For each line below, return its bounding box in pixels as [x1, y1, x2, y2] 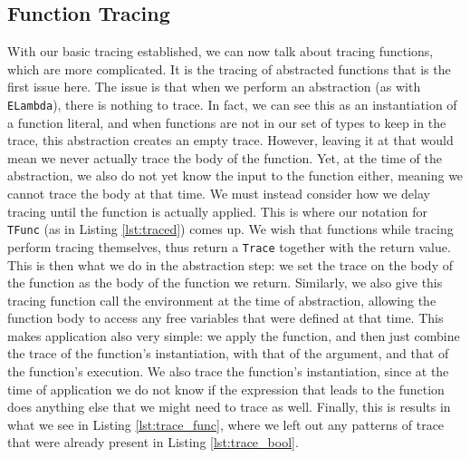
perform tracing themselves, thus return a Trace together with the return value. [7, 237, 451, 256]
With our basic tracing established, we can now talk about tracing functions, [7, 42, 434, 61]
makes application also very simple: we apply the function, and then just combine [7, 326, 460, 345]
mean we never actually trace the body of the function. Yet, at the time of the [7, 148, 442, 167]
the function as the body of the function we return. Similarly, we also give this [7, 273, 443, 292]
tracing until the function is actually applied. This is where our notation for [7, 201, 428, 220]
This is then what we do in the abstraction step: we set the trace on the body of [7, 255, 453, 274]
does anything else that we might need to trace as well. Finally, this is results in [7, 397, 451, 416]
